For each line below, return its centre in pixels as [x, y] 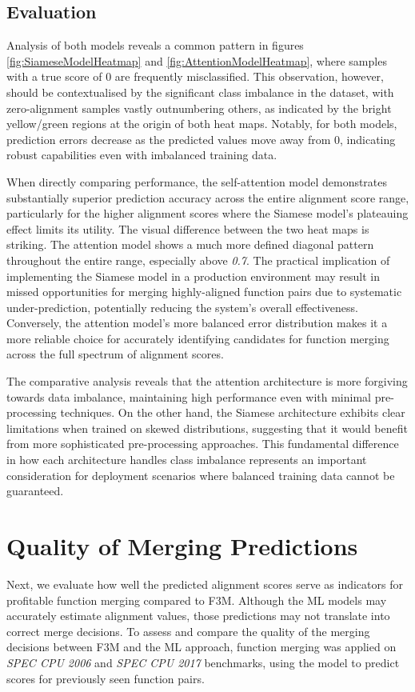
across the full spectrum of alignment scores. [115, 354]
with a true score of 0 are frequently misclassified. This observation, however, [195, 76]
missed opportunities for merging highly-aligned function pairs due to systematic [204, 292]
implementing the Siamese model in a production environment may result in [193, 276]
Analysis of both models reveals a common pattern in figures [155, 45]
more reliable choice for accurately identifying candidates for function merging [198, 338]
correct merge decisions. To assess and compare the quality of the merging [188, 631]
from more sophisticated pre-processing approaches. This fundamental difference [203, 444]
